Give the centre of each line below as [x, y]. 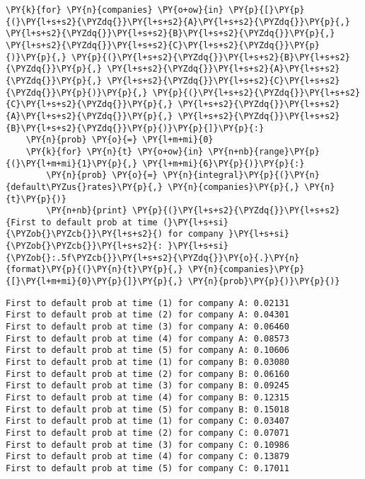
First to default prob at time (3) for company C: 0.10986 [147, 445]
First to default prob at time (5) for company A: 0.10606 [147, 350]
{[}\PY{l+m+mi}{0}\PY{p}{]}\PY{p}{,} [94, 282]
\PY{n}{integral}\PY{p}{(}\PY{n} [241, 175]
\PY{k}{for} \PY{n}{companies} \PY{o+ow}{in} [115, 10]
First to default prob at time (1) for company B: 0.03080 [147, 362]
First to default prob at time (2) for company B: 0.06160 [147, 374]
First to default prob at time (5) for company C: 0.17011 [147, 468]
